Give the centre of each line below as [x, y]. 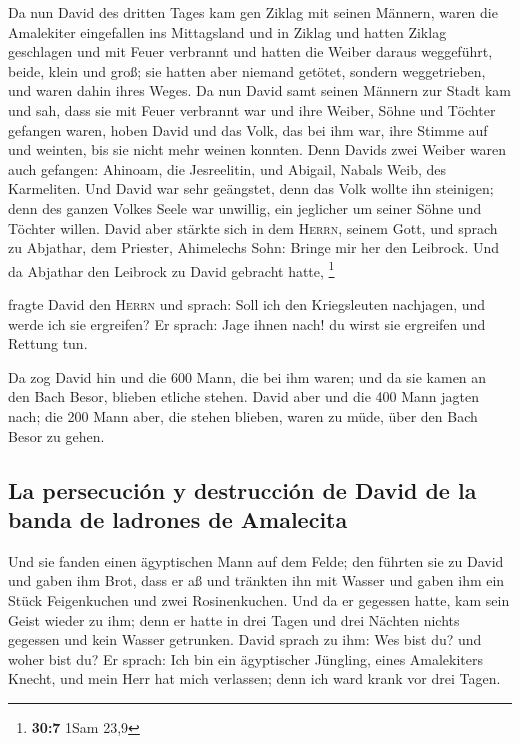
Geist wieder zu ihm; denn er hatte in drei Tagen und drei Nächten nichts [234, 619]
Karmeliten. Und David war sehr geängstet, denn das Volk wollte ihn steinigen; [251, 188]
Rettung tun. [48, 343]
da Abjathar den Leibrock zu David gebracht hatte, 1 [171, 269]
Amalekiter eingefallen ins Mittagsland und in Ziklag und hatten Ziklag [227, 31]
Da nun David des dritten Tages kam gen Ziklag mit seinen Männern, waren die [253, 12]
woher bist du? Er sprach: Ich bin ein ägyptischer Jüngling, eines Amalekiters [246, 658]
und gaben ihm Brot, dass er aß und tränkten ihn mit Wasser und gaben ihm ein [256, 580]
